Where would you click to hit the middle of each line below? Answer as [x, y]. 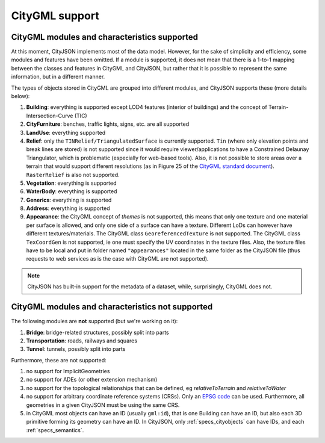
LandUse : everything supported [66, 132]
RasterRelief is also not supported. [73, 175]
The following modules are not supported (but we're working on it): [94, 321]
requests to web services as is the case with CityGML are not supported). [117, 259]
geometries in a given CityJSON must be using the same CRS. [103, 405]
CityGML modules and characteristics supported [105, 37]
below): [20, 96]
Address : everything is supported [68, 208]
